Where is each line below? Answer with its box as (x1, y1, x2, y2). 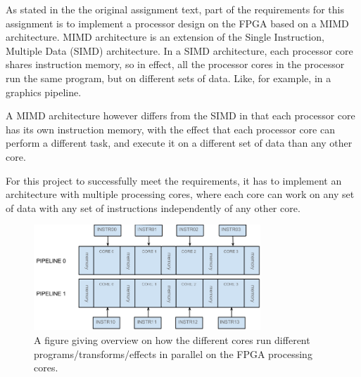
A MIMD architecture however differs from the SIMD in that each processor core (6, 108, 355, 123)
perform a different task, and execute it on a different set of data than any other (6, 135, 353, 150)
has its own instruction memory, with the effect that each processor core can (6, 121, 335, 136)
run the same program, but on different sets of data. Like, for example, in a (6, 70, 331, 85)
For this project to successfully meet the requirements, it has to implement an (6, 173, 342, 187)
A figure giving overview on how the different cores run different (34, 332, 310, 347)
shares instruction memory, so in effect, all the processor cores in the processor (6, 57, 345, 72)
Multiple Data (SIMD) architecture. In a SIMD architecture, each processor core (6, 43, 353, 58)
